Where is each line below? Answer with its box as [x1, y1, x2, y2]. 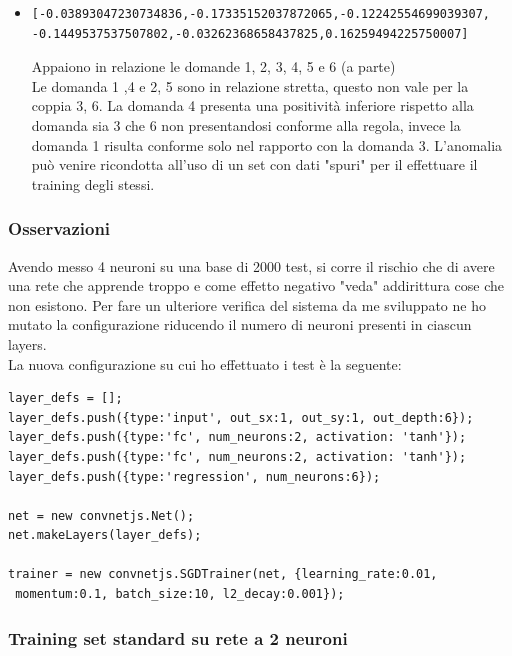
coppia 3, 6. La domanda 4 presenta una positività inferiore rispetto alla [31, 95, 474, 116]
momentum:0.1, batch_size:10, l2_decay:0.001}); [15, 587, 345, 602]
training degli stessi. [31, 173, 155, 194]
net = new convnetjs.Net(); [8, 508, 195, 523]
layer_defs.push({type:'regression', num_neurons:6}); [8, 469, 381, 484]
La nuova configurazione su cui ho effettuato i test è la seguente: [8, 353, 402, 374]
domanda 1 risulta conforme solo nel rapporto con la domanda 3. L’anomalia [31, 134, 503, 155]
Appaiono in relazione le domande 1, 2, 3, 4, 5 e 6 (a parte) [31, 56, 396, 77]
